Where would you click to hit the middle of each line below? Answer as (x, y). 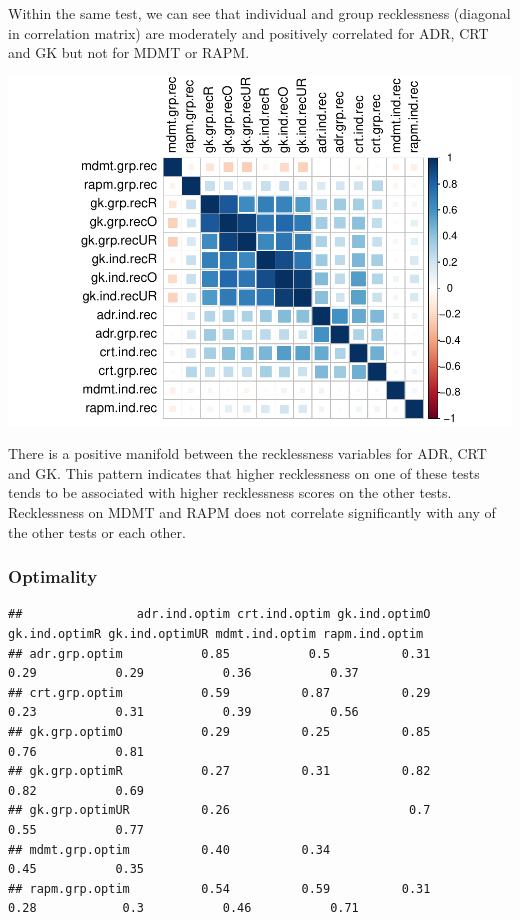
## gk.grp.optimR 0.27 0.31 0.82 (219, 771)
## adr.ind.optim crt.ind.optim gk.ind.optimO (219, 614)
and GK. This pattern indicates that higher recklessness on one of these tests (244, 472)
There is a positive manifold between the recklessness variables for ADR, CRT (247, 453)
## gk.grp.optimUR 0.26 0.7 (219, 810)
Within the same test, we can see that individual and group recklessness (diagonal (259, 13)
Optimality (53, 576)
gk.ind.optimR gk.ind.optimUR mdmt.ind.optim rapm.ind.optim (216, 634)
